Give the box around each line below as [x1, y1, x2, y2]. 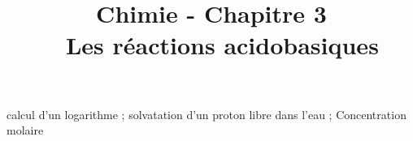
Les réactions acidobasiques [65, 28, 379, 62]
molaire [7, 122, 44, 139]
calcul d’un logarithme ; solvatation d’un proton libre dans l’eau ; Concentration [7, 105, 406, 122]
